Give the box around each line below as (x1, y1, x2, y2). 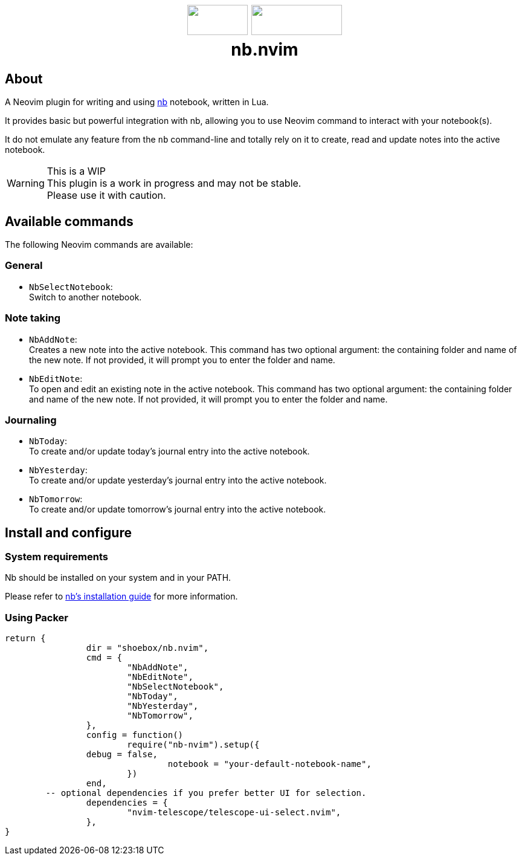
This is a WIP (47, 165, 106, 178)
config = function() (86, 730, 184, 740)
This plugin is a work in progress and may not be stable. (47, 177, 301, 190)
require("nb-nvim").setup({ (127, 740, 260, 750)
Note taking (5, 312, 60, 325)
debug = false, (86, 749, 158, 760)
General (5, 259, 43, 272)
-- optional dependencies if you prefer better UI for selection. (45, 788, 367, 798)
